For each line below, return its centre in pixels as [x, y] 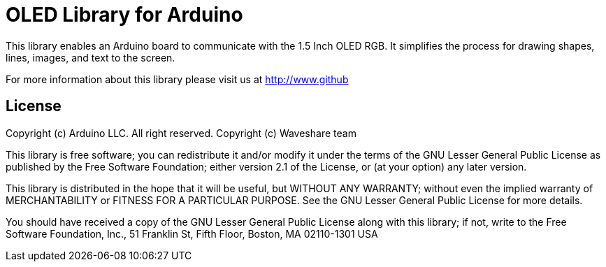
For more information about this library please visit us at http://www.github [177, 79]
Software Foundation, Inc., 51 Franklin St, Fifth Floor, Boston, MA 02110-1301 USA [192, 233]
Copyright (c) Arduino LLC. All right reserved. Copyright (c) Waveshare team [181, 133]
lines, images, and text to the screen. [91, 57]
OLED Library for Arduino [124, 15]
